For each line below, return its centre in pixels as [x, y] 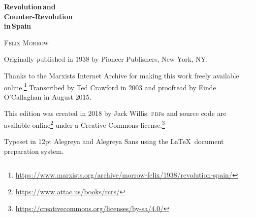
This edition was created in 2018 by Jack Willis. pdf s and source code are [115, 113]
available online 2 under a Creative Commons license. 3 [84, 124]
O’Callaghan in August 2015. [48, 96]
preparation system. [34, 151]
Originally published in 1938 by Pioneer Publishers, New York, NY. [106, 59]
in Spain [17, 26]
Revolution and [30, 6]
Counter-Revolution [38, 16]
